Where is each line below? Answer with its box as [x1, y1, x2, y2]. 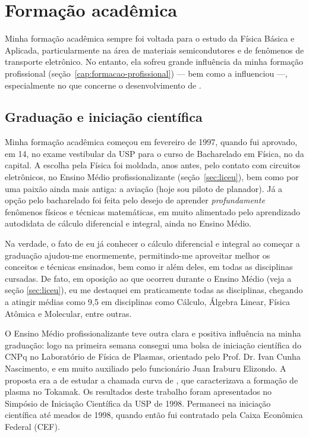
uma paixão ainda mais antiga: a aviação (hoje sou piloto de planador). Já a [5, 182, 283, 194]
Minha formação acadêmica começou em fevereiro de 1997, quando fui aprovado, [5, 136, 298, 148]
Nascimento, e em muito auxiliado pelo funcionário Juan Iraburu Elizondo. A [5, 361, 286, 374]
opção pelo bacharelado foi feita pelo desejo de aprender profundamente [5, 194, 265, 206]
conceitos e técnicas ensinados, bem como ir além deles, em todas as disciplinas [5, 260, 293, 273]
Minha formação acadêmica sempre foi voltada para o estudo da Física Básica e [5, 32, 295, 45]
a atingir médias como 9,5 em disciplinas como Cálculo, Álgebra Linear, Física [5, 295, 290, 308]
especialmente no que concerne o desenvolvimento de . [5, 78, 201, 91]
